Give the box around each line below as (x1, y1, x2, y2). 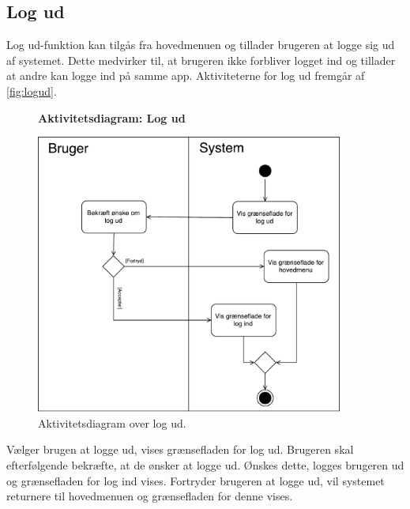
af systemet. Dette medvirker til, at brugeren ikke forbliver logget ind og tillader (6, 51, 396, 68)
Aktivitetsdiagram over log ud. (38, 414, 186, 431)
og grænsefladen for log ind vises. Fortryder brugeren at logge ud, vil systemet (6, 472, 385, 488)
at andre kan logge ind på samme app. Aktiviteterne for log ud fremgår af (6, 67, 365, 84)
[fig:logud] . (6, 82, 57, 99)
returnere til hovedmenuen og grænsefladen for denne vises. (6, 488, 293, 504)
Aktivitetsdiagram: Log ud (38, 109, 186, 126)
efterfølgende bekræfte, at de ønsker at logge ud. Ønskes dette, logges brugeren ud (6, 457, 404, 473)
